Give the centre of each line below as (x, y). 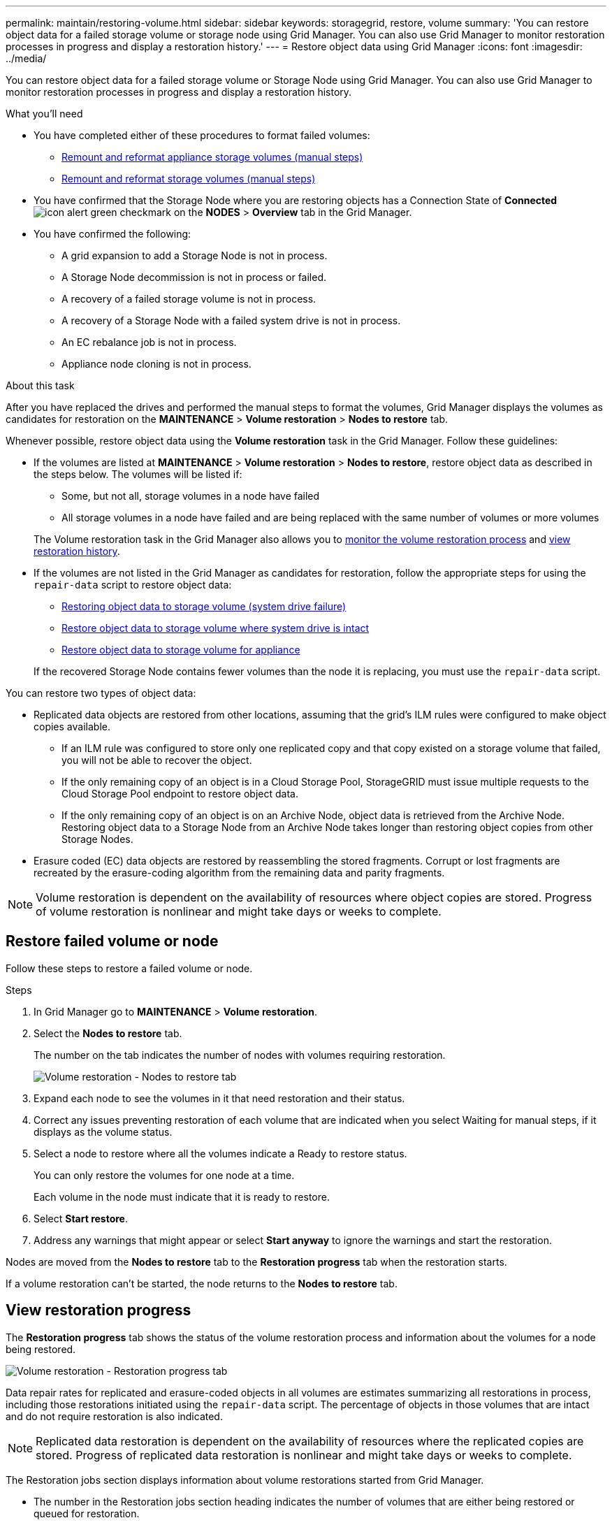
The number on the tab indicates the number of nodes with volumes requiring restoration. (240, 1055)
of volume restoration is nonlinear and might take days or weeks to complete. (239, 911)
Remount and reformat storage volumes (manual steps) (189, 179)
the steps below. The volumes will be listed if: (138, 474)
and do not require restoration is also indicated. (114, 1416)
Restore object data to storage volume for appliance (181, 650)
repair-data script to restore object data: (133, 585)
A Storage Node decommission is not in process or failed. (194, 277)
